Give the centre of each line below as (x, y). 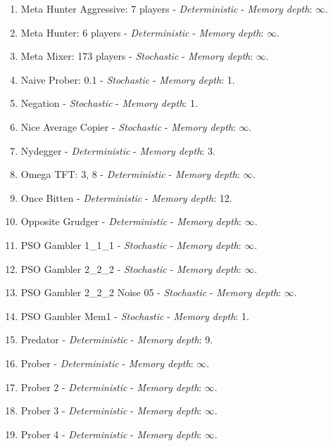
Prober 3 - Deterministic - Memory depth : (111, 410)
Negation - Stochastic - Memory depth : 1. (109, 103)
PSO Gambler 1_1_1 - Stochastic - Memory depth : (131, 244)
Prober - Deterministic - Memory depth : (107, 363)
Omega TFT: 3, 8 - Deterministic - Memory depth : (130, 174)
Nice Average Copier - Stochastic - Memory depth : (128, 126)
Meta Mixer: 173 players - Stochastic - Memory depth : (137, 56)
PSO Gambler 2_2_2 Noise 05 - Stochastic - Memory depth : (151, 292)
